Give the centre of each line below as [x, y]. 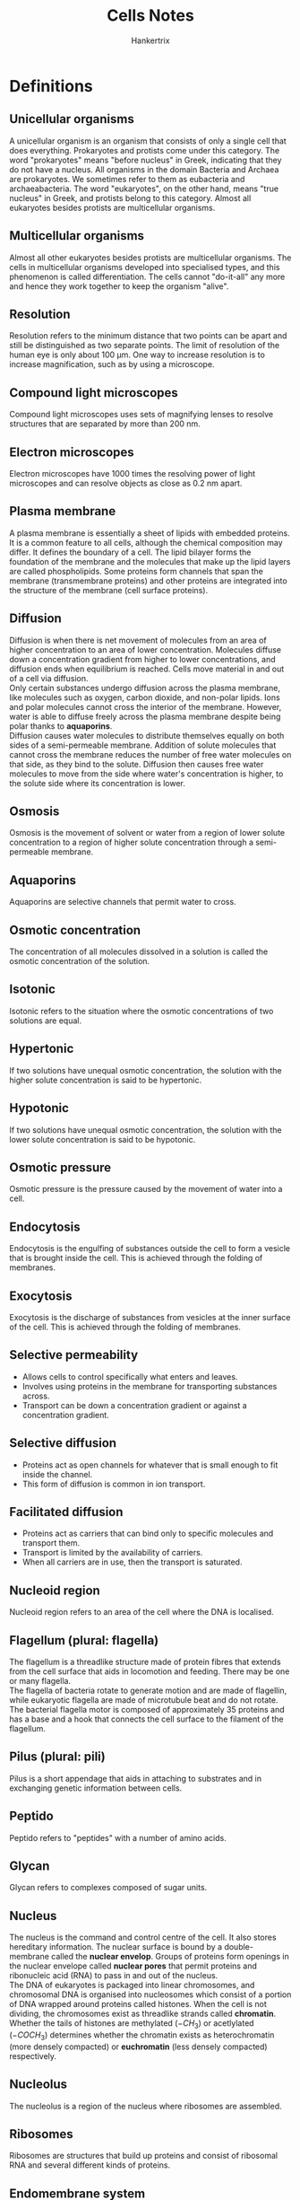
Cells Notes [150, 16]
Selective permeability [74, 1355]
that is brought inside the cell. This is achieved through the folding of [136, 1258]
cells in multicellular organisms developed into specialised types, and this [145, 267]
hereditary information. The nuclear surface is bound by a [116, 1947]
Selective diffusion [63, 1443]
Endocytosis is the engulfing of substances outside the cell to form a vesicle [150, 1249]
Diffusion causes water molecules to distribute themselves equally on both [147, 735]
